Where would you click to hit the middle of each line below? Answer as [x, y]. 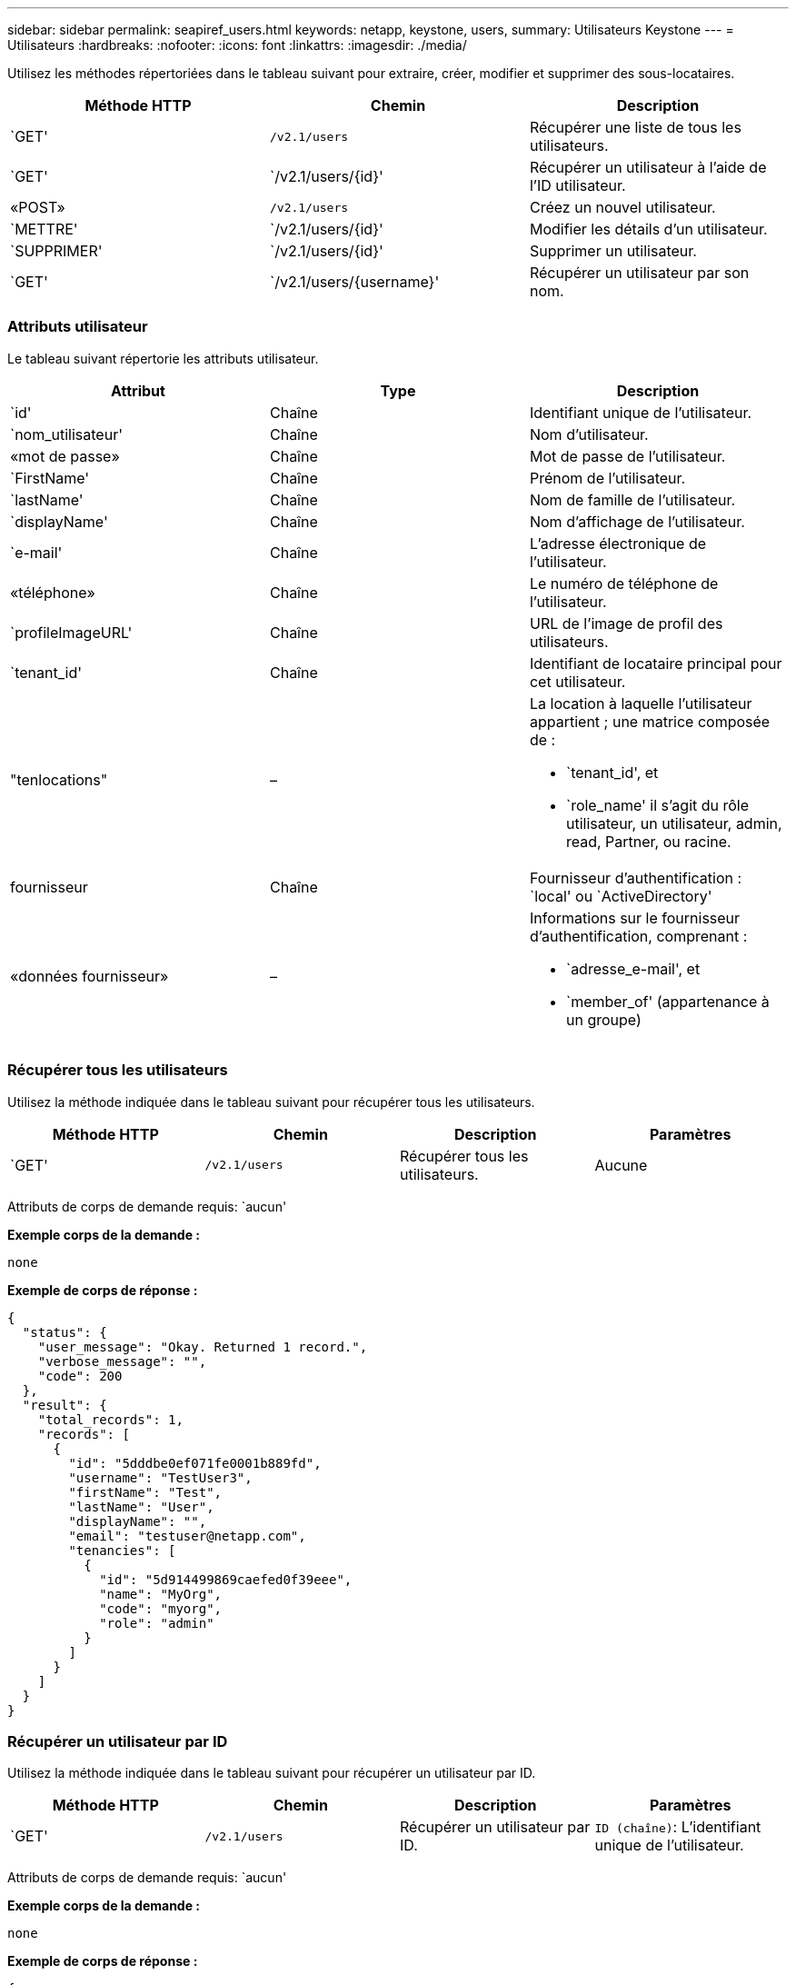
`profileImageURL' [71, 632]
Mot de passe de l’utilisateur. [627, 456]
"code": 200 [80, 1376]
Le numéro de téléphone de [624, 583]
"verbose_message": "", [122, 1361]
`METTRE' [44, 229]
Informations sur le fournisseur [635, 918]
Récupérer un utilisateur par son [639, 273]
